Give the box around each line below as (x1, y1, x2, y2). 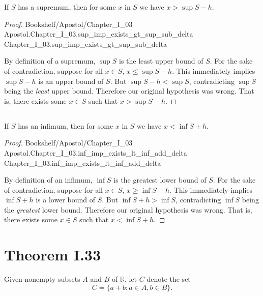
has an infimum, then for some (18, 120, 113, 131)
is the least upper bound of (119, 55, 203, 66)
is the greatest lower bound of (113, 174, 207, 185)
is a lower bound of (36, 194, 95, 205)
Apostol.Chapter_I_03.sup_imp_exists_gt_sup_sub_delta (4, 28, 193, 39)
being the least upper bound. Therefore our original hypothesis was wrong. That (4, 85, 254, 96)
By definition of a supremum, (4, 55, 96, 66)
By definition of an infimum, (4, 174, 93, 185)
